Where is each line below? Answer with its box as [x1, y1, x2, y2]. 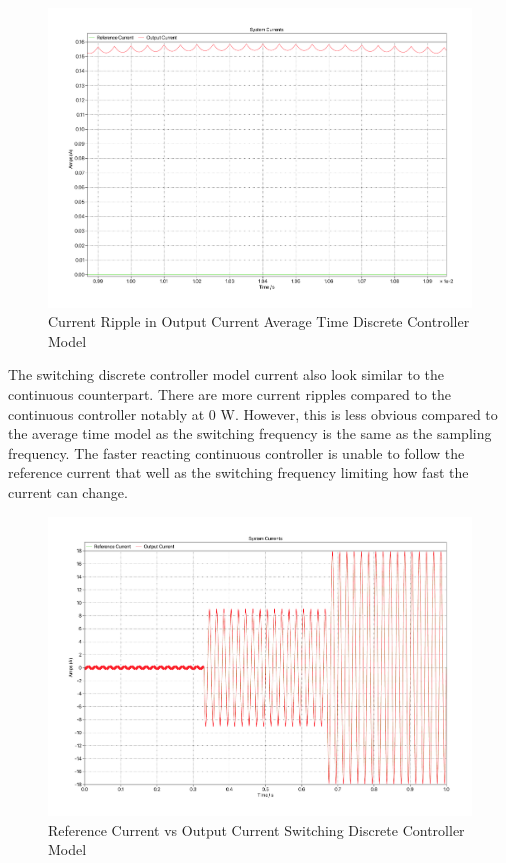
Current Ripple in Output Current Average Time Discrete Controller [48, 311, 470, 332]
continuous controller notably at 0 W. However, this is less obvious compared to [8, 403, 498, 424]
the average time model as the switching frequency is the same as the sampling [8, 423, 492, 444]
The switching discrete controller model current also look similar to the [8, 364, 445, 385]
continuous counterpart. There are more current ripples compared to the [8, 384, 452, 405]
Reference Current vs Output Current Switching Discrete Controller [48, 819, 465, 840]
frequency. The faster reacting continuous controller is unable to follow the [8, 442, 465, 463]
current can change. [8, 482, 128, 502]
